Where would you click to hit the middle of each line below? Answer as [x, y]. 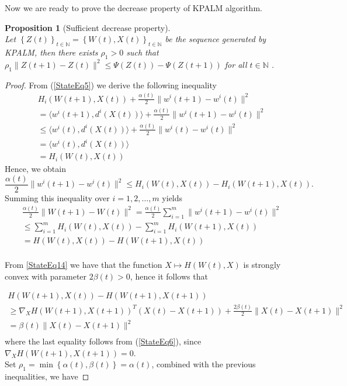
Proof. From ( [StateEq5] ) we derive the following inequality [111, 85]
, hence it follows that [169, 276]
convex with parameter [46, 276]
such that [143, 52]
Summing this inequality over [57, 197]
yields [172, 197]
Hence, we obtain [35, 169]
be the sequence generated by [216, 39]
